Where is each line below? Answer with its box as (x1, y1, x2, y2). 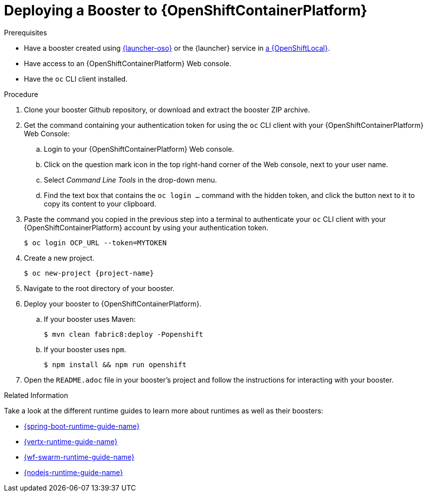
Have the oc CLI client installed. (24, 74, 128, 83)
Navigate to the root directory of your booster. (24, 284, 175, 293)
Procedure (4, 90, 38, 99)
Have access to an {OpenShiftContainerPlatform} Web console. (24, 59, 231, 68)
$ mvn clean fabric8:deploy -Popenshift (44, 330, 204, 338)
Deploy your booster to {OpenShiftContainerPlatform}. (24, 299, 202, 308)
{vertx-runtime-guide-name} (24, 437, 118, 446)
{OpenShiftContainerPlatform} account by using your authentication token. (24, 223, 268, 232)
